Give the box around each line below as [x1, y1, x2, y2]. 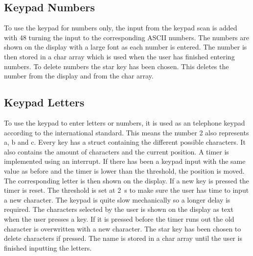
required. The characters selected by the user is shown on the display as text [4, 204, 233, 214]
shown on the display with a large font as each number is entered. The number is [4, 42, 247, 52]
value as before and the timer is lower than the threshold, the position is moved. [4, 165, 245, 176]
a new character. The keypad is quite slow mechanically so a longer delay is [4, 194, 230, 205]
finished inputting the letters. [4, 242, 92, 253]
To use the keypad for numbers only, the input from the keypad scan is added [4, 23, 237, 33]
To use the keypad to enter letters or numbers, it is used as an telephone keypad [4, 117, 245, 128]
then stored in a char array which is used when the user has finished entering [4, 51, 235, 61]
